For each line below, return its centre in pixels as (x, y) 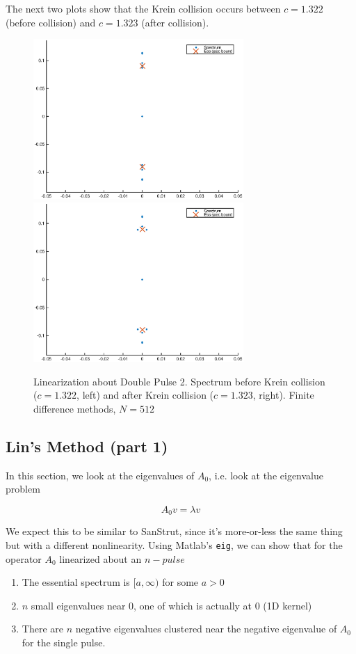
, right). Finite (283, 395)
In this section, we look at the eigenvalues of (100, 475)
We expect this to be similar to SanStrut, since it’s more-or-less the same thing (174, 531)
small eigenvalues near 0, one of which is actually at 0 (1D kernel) (171, 605)
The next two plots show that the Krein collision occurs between (143, 8)
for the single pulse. (64, 643)
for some (180, 582)
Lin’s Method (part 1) (87, 446)
